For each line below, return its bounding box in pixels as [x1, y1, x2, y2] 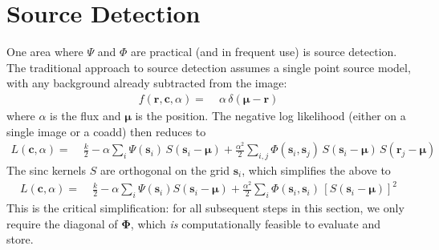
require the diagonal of [6, 215, 118, 232]
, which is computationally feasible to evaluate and [130, 215, 380, 232]
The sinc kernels [6, 162, 86, 179]
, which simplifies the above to [242, 162, 391, 179]
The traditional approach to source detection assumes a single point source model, [6, 58, 411, 75]
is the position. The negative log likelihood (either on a [135, 107, 406, 123]
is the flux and [50, 107, 121, 123]
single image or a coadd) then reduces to [6, 123, 206, 139]
